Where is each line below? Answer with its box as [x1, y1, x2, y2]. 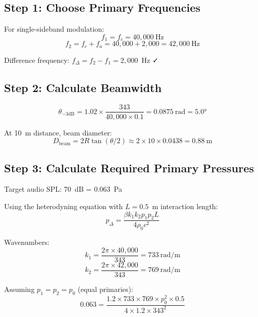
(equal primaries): [78, 283, 134, 294]
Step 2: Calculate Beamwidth [4, 79, 162, 95]
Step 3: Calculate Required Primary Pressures [4, 160, 254, 175]
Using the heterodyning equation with [4, 200, 123, 211]
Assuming [4, 283, 35, 294]
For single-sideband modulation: [4, 24, 105, 34]
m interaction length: [152, 200, 218, 211]
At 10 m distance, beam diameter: [4, 127, 112, 138]
